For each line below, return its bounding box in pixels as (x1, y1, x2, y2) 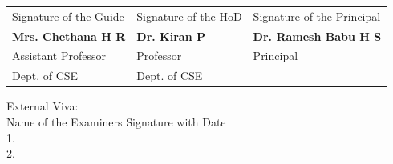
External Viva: (6, 98, 79, 114)
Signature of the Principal (253, 7, 381, 24)
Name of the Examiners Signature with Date (6, 113, 226, 130)
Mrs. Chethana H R (12, 27, 126, 44)
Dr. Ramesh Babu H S (253, 27, 382, 44)
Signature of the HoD (136, 7, 242, 24)
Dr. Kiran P (136, 27, 205, 44)
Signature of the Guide (12, 7, 124, 24)
